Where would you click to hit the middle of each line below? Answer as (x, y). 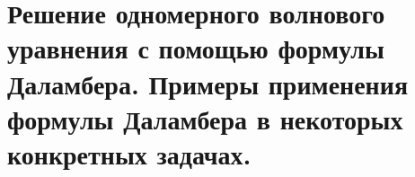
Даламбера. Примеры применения (208, 83)
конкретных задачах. (129, 153)
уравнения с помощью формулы (196, 48)
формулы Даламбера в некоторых (205, 118)
